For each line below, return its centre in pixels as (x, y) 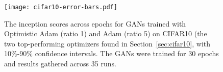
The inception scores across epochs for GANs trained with (95, 23)
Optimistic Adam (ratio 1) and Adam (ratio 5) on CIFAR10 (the (106, 33)
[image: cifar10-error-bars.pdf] (61, 7)
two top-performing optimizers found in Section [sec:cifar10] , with (107, 43)
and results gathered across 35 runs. (60, 64)
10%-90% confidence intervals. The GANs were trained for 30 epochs (111, 53)
